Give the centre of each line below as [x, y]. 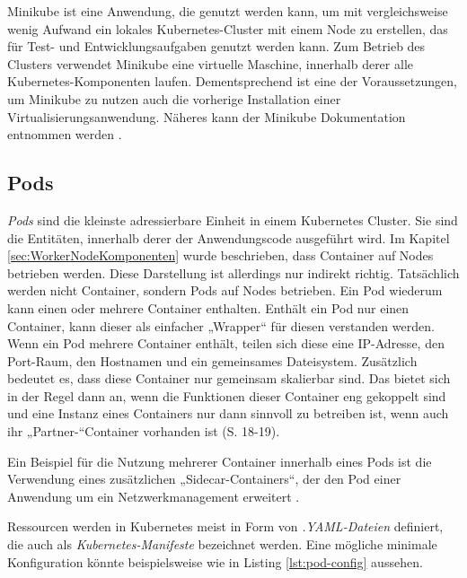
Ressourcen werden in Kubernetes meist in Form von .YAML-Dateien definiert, [225, 526]
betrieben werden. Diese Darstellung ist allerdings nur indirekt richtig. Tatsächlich [233, 272]
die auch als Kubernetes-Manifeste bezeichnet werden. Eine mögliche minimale [222, 544]
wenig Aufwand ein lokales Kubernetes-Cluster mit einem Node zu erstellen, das [228, 28]
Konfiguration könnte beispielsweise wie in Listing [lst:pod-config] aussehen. [215, 561]
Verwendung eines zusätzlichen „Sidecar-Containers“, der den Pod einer [204, 479]
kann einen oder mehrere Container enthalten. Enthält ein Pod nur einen [208, 307]
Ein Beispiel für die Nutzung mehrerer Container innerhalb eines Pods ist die [220, 461]
